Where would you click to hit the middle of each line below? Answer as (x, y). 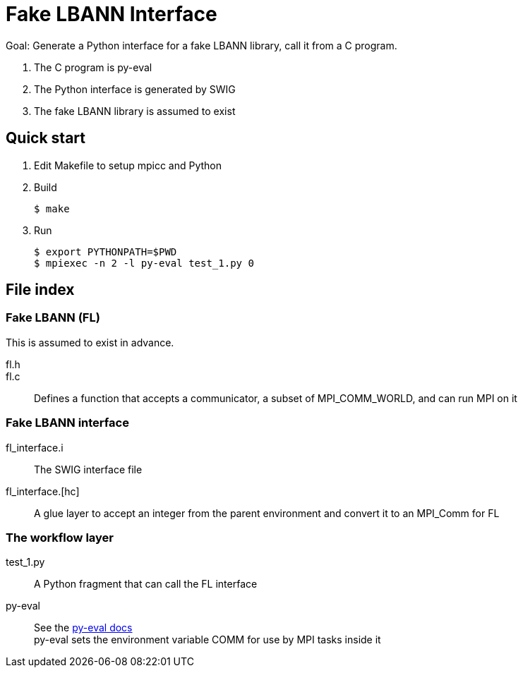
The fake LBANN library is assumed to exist (135, 111)
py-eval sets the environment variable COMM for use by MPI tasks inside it (208, 640)
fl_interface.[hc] (43, 491)
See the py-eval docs (83, 628)
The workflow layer (60, 537)
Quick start (46, 138)
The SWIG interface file (88, 469)
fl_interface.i (35, 447)
